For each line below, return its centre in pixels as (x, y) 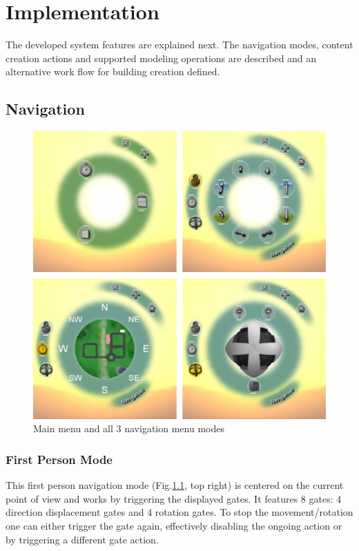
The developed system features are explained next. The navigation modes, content (179, 45)
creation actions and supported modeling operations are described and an (161, 58)
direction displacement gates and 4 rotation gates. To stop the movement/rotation (179, 512)
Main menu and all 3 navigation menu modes (129, 428)
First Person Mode (59, 459)
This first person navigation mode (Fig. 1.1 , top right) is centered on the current (175, 485)
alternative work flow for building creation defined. (113, 71)
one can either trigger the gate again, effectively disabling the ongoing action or (174, 526)
